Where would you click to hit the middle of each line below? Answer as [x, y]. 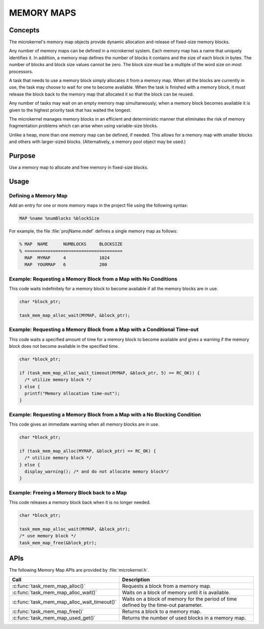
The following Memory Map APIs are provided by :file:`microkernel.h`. [79, 570]
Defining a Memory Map [38, 195]
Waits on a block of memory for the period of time [179, 599]
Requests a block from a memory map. [166, 586]
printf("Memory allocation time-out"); [72, 393]
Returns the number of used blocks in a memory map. [184, 618]
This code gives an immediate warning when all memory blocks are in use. [84, 424]
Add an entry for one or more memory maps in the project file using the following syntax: [99, 205]
